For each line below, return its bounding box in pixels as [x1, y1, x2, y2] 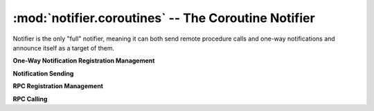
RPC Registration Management [12, 82, 104, 90]
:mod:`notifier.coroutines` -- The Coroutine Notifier [12, 10, 315, 26]
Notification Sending [12, 69, 74, 77]
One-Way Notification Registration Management [12, 57, 155, 65]
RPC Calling [12, 94, 48, 103]
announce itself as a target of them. [12, 43, 114, 52]
